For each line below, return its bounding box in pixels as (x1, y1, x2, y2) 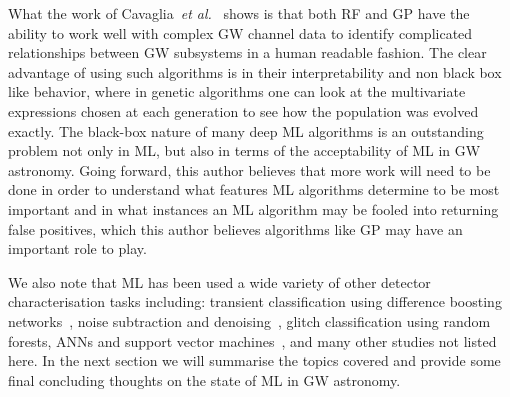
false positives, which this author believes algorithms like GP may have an (8, 218, 463, 239)
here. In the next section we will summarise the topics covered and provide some (8, 350, 501, 371)
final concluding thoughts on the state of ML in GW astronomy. (8, 369, 401, 390)
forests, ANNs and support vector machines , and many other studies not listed (8, 330, 497, 351)
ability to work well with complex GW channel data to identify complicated (8, 22, 473, 43)
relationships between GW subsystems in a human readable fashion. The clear (8, 42, 487, 63)
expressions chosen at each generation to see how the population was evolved (8, 100, 479, 121)
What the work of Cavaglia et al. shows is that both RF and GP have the (8, 3, 470, 23)
